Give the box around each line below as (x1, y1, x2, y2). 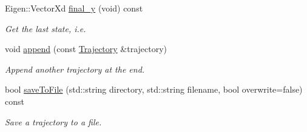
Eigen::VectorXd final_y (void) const (5, 2, 143, 14)
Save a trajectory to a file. (5, 115, 102, 128)
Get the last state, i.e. (5, 22, 86, 35)
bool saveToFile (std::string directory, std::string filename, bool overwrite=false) (5, 83, 303, 96)
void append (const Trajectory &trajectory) (5, 42, 167, 55)
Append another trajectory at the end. (5, 62, 145, 75)
